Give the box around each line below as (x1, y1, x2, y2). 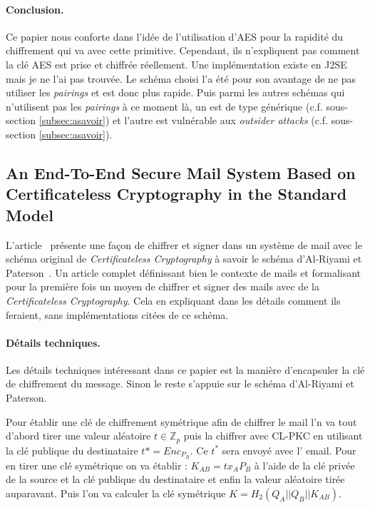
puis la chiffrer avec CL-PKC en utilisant (183, 428, 363, 443)
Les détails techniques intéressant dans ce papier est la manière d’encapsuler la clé (6, 362, 365, 377)
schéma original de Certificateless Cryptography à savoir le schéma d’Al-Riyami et (6, 251, 362, 266)
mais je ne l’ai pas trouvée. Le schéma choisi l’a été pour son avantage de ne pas (6, 71, 356, 86)
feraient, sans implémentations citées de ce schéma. (6, 307, 229, 322)
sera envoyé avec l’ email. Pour (222, 442, 356, 457)
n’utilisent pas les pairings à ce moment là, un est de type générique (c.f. (6, 98, 323, 113)
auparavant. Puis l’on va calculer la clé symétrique (6, 485, 226, 500)
